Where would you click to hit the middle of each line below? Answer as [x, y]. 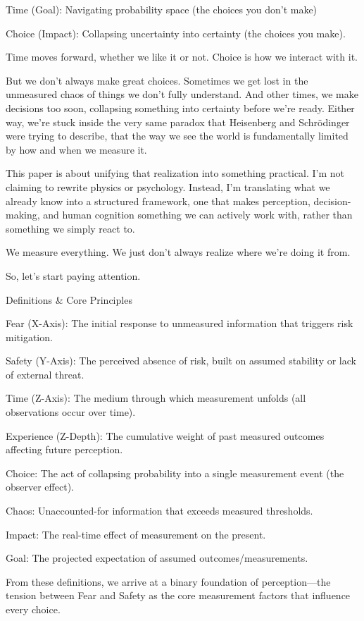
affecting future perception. [64, 449]
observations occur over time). [71, 412]
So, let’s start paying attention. [73, 275]
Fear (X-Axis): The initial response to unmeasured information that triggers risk [180, 323]
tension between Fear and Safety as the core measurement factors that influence [178, 595]
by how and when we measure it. [76, 149]
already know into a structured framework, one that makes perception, [158, 201]
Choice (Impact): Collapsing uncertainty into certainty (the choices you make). [176, 33]
